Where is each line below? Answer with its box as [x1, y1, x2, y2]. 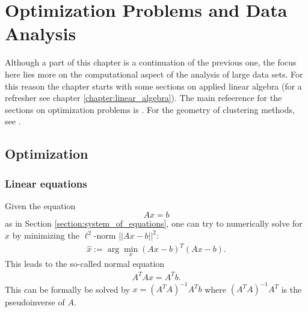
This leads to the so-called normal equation [5, 257, 165, 270]
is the [281, 283, 302, 295]
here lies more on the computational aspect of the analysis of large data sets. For [5, 67, 303, 80]
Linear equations [5, 176, 87, 191]
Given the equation [5, 199, 76, 212]
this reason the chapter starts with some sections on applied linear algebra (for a [5, 79, 302, 92]
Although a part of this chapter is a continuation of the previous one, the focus [5, 56, 297, 69]
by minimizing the [12, 229, 79, 242]
